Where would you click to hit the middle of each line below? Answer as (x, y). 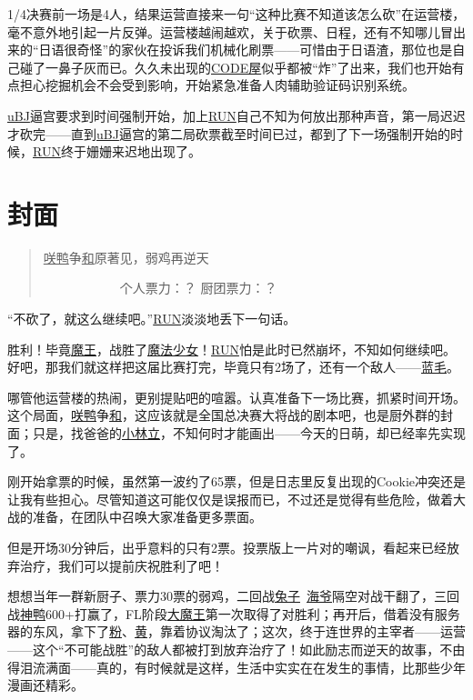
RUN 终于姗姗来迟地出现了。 (117, 151)
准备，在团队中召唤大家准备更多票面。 (147, 517)
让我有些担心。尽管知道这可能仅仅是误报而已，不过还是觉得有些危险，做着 (230, 499)
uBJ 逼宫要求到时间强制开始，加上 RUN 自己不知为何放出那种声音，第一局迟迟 (236, 115)
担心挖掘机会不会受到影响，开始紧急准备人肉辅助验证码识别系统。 (217, 85)
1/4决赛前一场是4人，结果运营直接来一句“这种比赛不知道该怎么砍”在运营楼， (236, 14)
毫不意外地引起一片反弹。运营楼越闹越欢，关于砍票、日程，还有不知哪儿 (224, 31)
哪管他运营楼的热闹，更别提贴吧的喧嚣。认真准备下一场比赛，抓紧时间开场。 (236, 397)
